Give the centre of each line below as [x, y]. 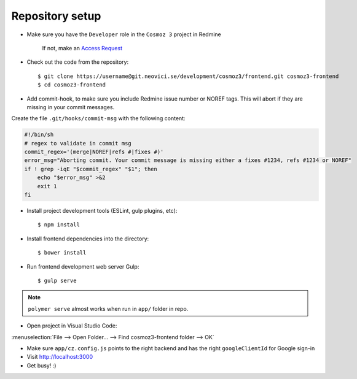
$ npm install [59, 225]
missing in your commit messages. [71, 107]
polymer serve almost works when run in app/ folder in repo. [108, 308]
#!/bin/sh [39, 135]
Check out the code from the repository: [78, 62]
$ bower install [62, 253]
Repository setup [56, 16]
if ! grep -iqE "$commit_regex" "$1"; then [91, 169]
